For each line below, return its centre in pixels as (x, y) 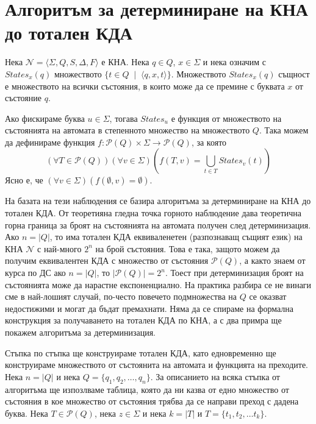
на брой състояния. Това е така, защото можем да (188, 248)
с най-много (59, 248)
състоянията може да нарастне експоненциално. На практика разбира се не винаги (158, 284)
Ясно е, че (24, 180)
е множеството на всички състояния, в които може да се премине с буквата (145, 86)
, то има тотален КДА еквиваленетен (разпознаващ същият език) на (176, 237)
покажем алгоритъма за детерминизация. (80, 332)
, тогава (124, 118)
